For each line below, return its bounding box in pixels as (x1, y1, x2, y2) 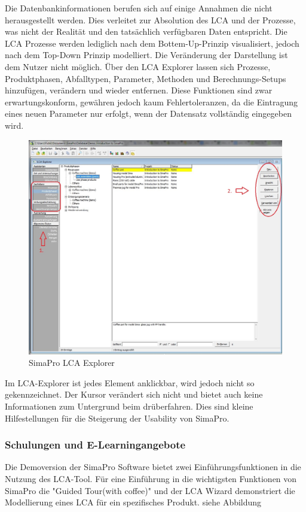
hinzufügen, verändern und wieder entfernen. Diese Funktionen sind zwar (5, 84, 273, 96)
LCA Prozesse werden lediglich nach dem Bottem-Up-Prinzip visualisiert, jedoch (5, 37, 299, 49)
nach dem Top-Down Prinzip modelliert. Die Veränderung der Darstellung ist (5, 49, 288, 61)
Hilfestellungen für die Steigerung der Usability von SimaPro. (5, 411, 229, 424)
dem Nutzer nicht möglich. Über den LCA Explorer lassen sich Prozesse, (5, 60, 271, 72)
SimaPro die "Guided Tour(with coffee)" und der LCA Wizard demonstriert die (5, 484, 295, 496)
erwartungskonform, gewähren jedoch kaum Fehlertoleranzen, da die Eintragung (5, 95, 298, 108)
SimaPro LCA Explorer (29, 356, 115, 369)
